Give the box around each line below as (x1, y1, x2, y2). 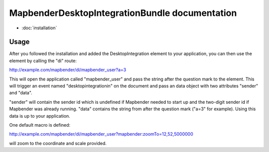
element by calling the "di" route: (9, 58, 77, 64)
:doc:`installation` (21, 25, 57, 31)
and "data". (9, 90, 32, 96)
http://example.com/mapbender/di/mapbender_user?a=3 (9, 67, 127, 73)
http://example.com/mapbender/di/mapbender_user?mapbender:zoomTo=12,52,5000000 (9, 131, 194, 137)
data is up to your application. (9, 113, 71, 119)
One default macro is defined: (9, 122, 71, 128)
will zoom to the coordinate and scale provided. (9, 140, 107, 146)
